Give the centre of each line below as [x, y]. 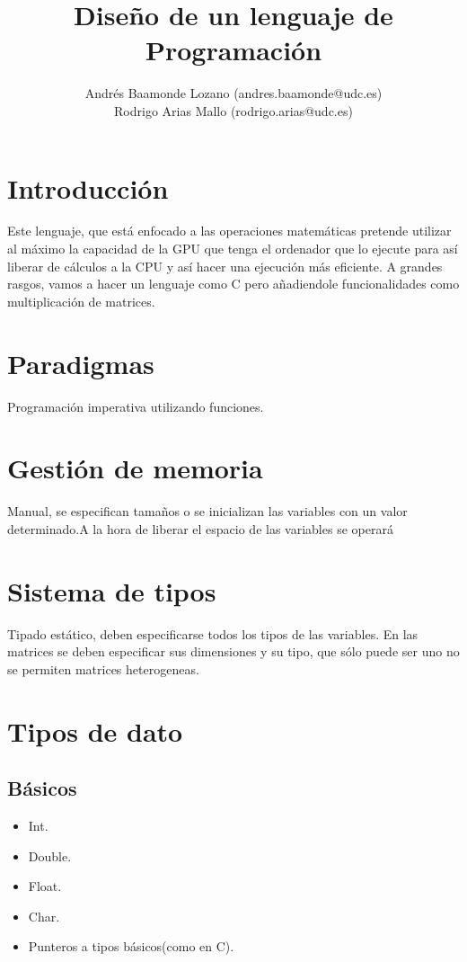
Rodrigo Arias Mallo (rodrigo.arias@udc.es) [233, 110]
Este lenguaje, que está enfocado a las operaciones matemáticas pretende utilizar [229, 231]
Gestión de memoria [135, 468]
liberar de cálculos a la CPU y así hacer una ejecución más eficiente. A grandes [225, 266]
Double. [50, 855]
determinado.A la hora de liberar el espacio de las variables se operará [200, 528]
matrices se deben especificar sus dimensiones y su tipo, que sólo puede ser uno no [233, 651]
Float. [45, 886]
